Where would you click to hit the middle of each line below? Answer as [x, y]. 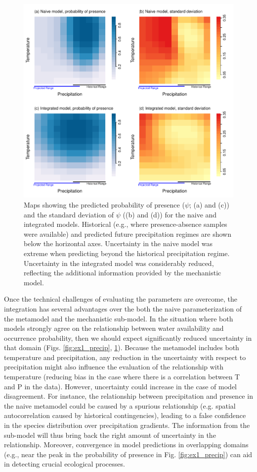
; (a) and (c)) [209, 204]
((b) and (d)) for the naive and [170, 214]
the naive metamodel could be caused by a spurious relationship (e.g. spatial [120, 405]
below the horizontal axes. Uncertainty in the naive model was [118, 243]
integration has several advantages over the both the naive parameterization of [123, 308]
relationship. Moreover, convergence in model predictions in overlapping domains [126, 445]
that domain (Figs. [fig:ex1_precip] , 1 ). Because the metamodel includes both [122, 347]
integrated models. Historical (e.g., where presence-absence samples [126, 224]
